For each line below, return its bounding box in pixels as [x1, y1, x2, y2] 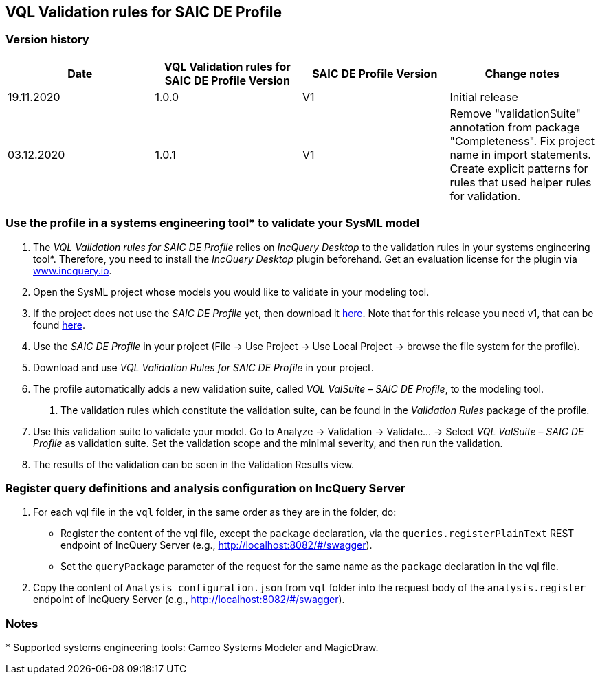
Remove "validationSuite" [449, 106, 581, 120]
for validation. [449, 188, 521, 203]
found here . [33, 318, 85, 331]
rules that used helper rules [449, 175, 592, 189]
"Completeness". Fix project [449, 133, 595, 148]
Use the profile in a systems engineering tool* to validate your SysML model [5, 216, 420, 230]
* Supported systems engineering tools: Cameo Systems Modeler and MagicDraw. [5, 641, 379, 654]
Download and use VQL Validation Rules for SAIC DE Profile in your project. [33, 361, 374, 373]
